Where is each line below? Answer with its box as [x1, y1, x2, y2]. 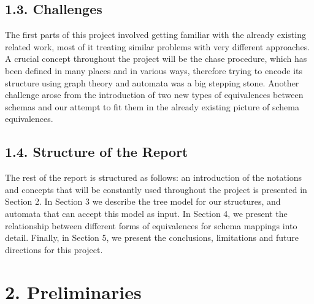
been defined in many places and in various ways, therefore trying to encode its [5, 64, 303, 77]
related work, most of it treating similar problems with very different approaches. [5, 40, 310, 53]
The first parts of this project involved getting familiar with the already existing [5, 28, 306, 41]
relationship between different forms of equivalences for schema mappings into [5, 219, 297, 232]
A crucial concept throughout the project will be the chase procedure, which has [5, 52, 307, 65]
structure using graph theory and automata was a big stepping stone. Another [5, 76, 299, 89]
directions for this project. [5, 243, 103, 256]
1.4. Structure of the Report [5, 142, 188, 161]
